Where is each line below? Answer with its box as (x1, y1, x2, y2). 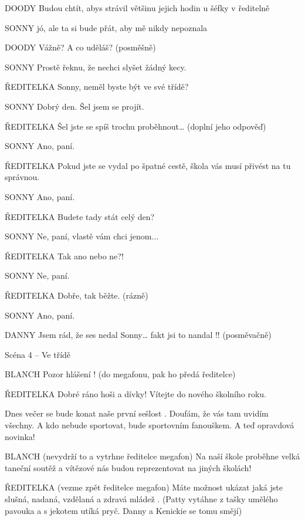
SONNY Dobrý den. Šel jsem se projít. (5, 100, 144, 112)
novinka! (5, 430, 35, 442)
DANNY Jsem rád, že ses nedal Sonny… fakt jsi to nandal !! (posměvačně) (5, 329, 272, 341)
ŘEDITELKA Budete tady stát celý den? (5, 210, 155, 222)
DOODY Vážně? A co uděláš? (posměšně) (5, 41, 156, 53)
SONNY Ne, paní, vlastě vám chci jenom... (5, 230, 159, 242)
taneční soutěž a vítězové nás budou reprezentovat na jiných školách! (5, 461, 252, 473)
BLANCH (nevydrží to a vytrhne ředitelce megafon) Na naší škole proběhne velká (5, 450, 300, 462)
